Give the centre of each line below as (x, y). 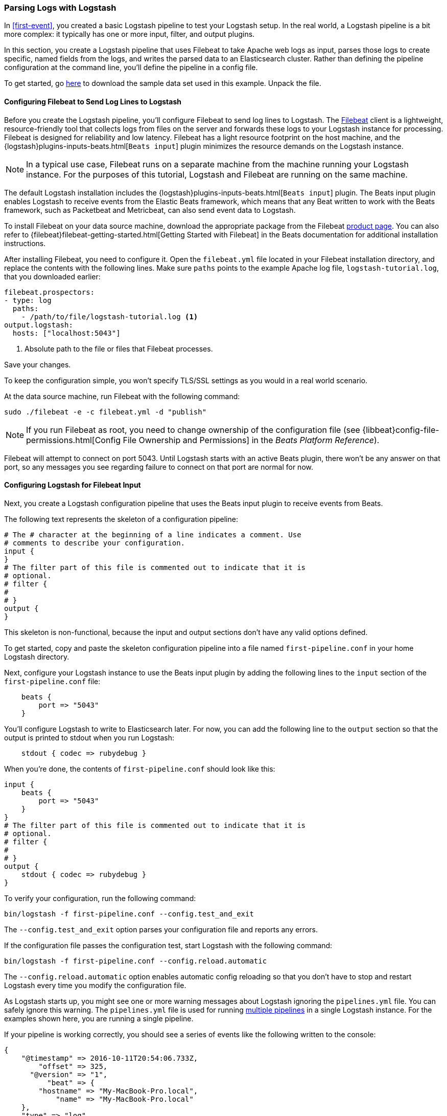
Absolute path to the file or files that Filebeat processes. (119, 348)
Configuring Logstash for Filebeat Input (73, 485)
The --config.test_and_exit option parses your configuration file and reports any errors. (161, 929)
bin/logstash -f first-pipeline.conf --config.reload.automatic (136, 961)
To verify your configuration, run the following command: (100, 898)
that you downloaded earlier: (52, 276)
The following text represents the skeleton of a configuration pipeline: (121, 519)
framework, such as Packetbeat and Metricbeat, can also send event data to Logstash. (150, 210)
